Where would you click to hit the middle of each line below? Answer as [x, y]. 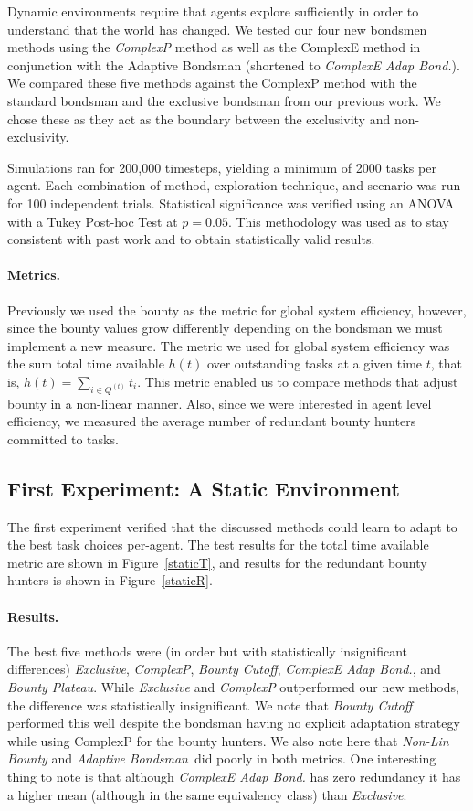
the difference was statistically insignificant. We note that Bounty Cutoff [210, 704]
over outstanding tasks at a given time [315, 363]
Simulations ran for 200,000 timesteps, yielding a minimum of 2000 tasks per [222, 167]
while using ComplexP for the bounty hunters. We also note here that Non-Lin [228, 740]
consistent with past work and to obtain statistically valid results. [191, 239]
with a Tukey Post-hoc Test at [93, 221]
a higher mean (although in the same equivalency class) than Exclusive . [207, 794]
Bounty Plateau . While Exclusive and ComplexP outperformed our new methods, [233, 687]
